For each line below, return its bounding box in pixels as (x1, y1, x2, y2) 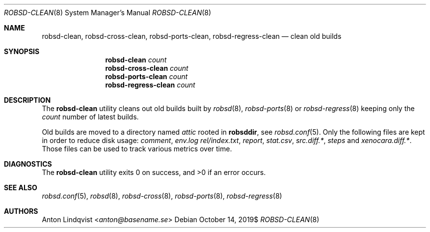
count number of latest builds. (42, 113, 139, 121)
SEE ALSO (4, 183, 37, 192)
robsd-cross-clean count (105, 64, 188, 72)
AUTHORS (4, 207, 38, 215)
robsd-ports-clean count (105, 72, 188, 81)
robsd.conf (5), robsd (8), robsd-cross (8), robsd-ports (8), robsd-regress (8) (42, 192, 282, 200)
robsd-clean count (105, 56, 167, 64)
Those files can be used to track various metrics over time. (42, 145, 232, 153)
